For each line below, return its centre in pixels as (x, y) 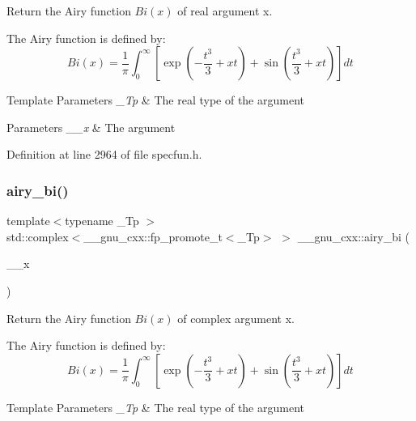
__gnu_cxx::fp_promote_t (153, 236)
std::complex (38, 236)
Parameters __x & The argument (91, 127)
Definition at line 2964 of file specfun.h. (104, 154)
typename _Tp (102, 221)
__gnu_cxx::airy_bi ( (353, 236)
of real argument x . (225, 11)
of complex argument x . (236, 318)
